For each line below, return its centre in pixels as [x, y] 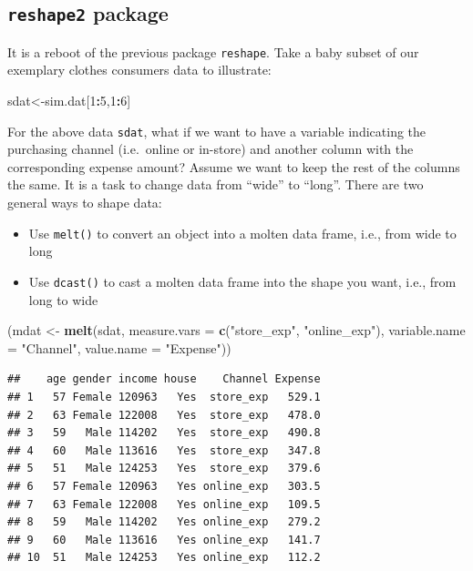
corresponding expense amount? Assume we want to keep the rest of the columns [234, 166]
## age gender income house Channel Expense [164, 379]
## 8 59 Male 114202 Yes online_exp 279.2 [164, 522]
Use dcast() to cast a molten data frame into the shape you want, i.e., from [242, 281]
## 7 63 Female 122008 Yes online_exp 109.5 [164, 504]
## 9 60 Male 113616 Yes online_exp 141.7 [164, 540]
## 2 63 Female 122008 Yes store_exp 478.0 [164, 415]
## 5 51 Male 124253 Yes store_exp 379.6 [164, 469]
